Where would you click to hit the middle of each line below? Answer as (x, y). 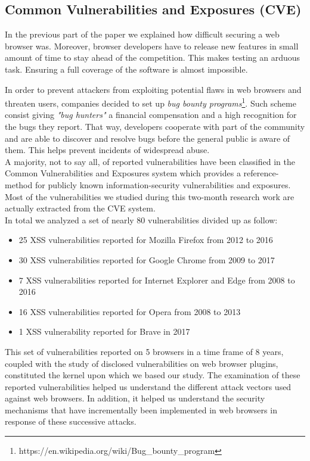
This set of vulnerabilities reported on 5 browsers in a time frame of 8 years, (144, 351)
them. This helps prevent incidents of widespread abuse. (107, 150)
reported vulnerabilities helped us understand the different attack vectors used (148, 386)
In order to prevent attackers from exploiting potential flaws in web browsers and (153, 89)
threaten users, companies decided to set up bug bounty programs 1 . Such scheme (151, 102)
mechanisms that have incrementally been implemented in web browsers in (141, 409)
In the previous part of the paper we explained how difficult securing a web (142, 34)
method (19, 184)
